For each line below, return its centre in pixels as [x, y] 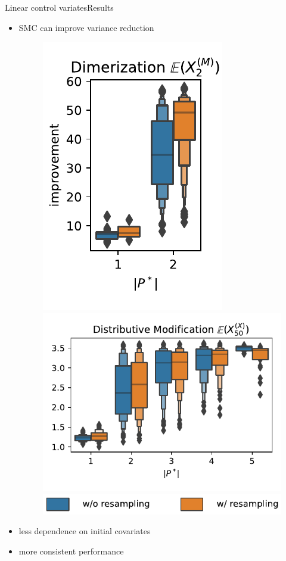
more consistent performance [71, 551]
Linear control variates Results [59, 7]
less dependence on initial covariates [85, 531]
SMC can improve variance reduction [86, 27]
